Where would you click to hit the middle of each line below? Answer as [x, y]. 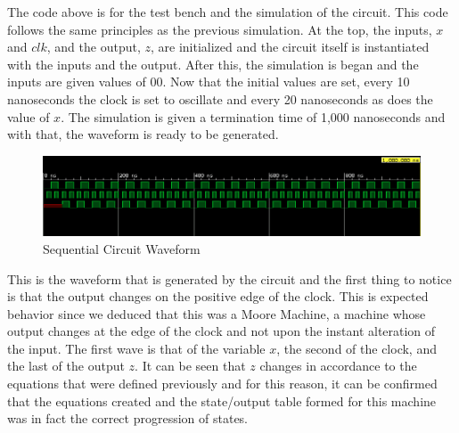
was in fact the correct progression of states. [128, 418]
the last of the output [66, 366]
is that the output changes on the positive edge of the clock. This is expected [218, 296]
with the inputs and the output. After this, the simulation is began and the [213, 64]
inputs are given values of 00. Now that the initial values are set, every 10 [209, 82]
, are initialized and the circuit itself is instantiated [290, 47]
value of [29, 116]
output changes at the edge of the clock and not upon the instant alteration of [221, 331]
